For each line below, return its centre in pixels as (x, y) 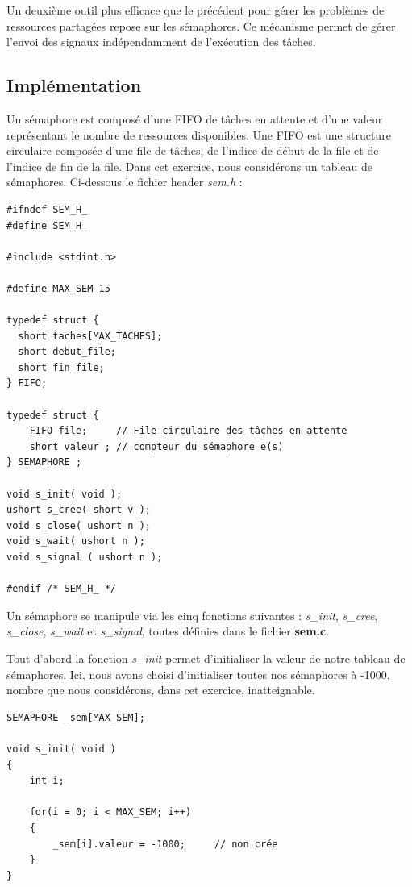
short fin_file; (61, 367)
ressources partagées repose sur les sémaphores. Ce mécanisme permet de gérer (201, 25)
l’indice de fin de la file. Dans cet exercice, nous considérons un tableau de (190, 166)
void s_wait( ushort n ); (76, 541)
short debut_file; (67, 352)
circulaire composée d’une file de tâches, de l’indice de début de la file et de (193, 150)
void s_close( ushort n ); (79, 525)
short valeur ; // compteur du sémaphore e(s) (156, 446)
